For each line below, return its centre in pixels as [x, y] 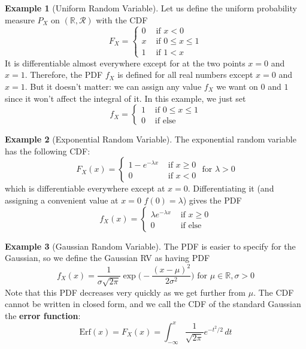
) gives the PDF [212, 200]
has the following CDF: [48, 151]
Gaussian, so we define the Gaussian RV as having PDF [107, 258]
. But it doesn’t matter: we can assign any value [113, 86]
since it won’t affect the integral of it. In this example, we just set [125, 98]
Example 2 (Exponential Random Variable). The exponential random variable [151, 139]
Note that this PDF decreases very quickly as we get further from [125, 292]
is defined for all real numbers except [185, 75]
